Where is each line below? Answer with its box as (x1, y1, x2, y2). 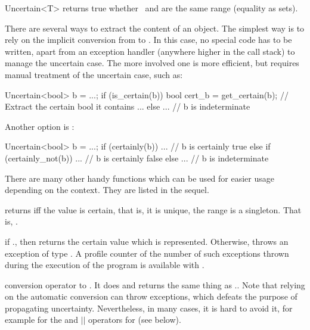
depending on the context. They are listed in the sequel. (5, 183, 209, 196)
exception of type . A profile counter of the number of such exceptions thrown (5, 247, 289, 259)
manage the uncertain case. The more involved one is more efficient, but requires (5, 57, 299, 69)
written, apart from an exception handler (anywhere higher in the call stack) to (5, 45, 295, 57)
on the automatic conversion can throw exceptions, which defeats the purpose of (5, 290, 297, 303)
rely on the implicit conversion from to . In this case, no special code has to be (5, 33, 292, 46)
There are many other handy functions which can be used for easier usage (5, 172, 274, 184)
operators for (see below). (88, 313, 181, 326)
